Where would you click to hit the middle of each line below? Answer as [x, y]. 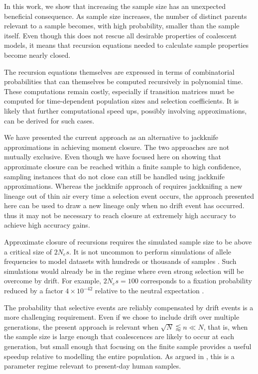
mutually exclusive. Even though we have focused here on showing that [113, 157]
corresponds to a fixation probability [196, 281]
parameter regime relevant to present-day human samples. [93, 366]
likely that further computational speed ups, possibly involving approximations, [126, 110]
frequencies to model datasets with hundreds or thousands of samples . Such [120, 261]
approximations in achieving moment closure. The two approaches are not [117, 147]
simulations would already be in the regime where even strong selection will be [124, 271]
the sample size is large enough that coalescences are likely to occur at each [119, 336]
